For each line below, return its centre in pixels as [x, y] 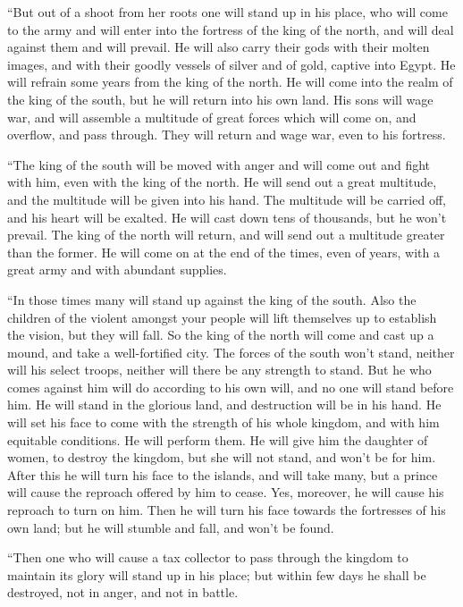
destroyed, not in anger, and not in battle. [123, 592]
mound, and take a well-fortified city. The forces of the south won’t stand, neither [231, 352]
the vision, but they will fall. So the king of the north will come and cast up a [221, 335]
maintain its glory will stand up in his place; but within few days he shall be [217, 574]
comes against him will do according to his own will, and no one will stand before [231, 387]
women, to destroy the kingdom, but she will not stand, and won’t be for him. [222, 457]
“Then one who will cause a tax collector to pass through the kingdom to [208, 557]
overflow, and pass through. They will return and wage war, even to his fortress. [227, 135]
